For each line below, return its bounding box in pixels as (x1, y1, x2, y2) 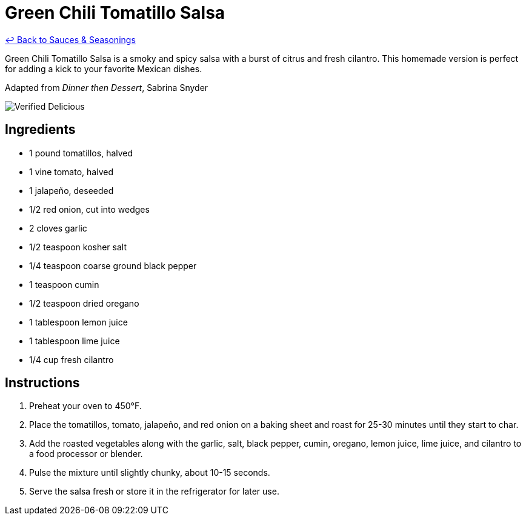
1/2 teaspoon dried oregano (29, 298, 139, 308)
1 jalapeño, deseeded (29, 185, 114, 196)
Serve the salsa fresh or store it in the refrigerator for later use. (29, 486, 279, 497)
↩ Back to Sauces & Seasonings (5, 34, 136, 45)
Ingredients (5, 122, 76, 138)
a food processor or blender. (29, 448, 143, 459)
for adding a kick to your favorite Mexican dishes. (5, 63, 202, 74)
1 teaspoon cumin (29, 279, 99, 290)
